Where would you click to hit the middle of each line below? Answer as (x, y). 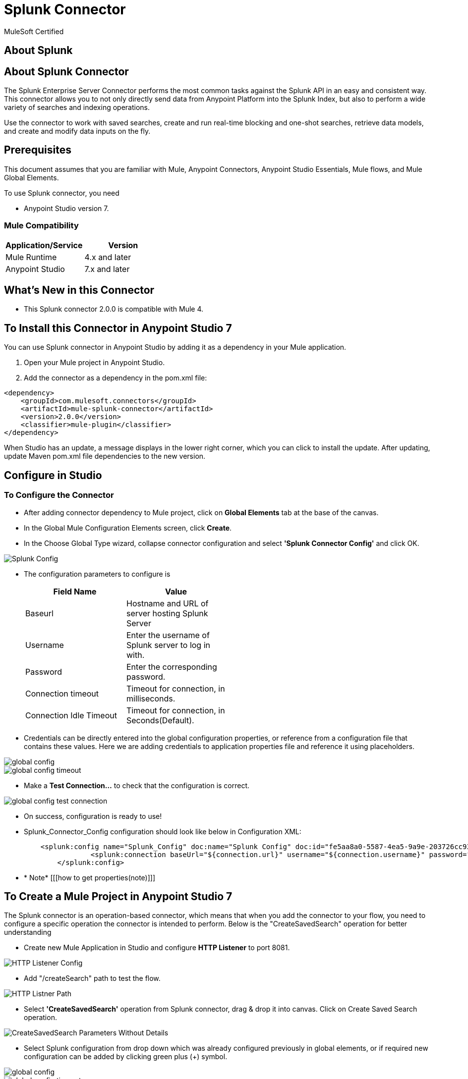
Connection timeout (62, 693)
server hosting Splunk (167, 613)
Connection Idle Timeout (71, 715)
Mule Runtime (31, 257)
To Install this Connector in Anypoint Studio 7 (118, 328)
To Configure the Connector (59, 495)
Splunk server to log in (168, 645)
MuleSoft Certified (34, 31)
